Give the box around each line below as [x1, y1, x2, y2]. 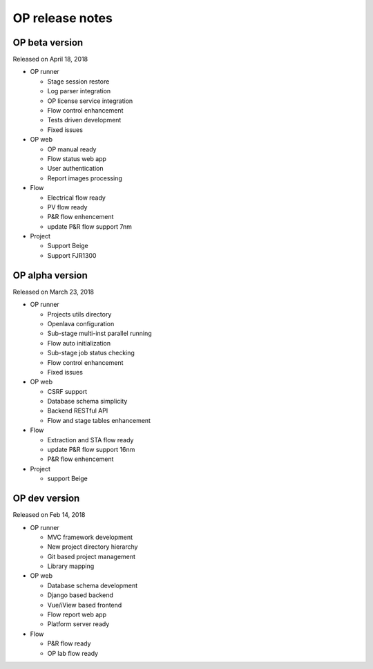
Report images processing [47, 173, 122, 182]
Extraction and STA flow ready [47, 435, 134, 444]
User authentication [47, 164, 104, 173]
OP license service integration [47, 97, 133, 105]
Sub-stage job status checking [47, 349, 135, 357]
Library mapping [47, 562, 95, 570]
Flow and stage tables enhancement [47, 416, 151, 424]
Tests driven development [47, 116, 122, 124]
